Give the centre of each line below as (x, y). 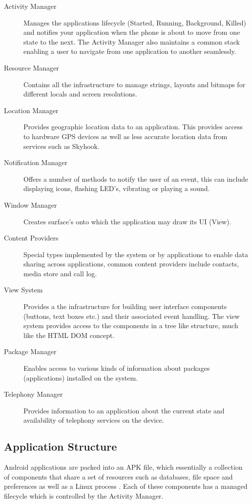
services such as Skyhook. (62, 146)
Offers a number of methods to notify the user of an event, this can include (136, 179)
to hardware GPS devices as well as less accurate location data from (126, 136)
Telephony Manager (33, 394)
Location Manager (31, 110)
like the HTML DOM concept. (69, 335)
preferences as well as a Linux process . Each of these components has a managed (126, 486)
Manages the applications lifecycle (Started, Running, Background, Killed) (135, 22)
